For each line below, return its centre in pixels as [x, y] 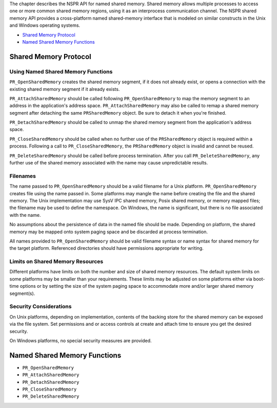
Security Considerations [41, 307]
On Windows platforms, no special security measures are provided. [81, 340]
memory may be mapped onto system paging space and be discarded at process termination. [108, 232]
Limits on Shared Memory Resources [56, 262]
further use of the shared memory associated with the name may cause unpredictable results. [109, 163]
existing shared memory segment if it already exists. [65, 89]
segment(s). [22, 293]
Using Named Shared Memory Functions [61, 71]
